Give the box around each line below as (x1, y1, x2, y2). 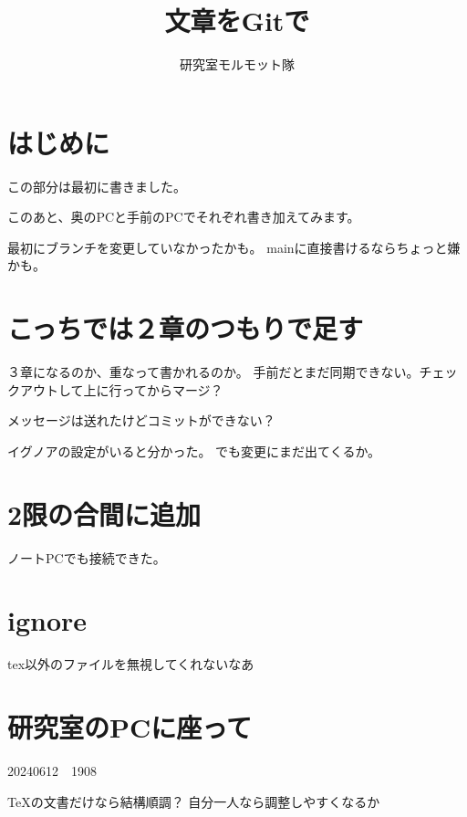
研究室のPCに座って (7, 708, 252, 746)
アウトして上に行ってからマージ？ (19, 380, 223, 399)
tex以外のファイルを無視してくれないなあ (7, 655, 254, 674)
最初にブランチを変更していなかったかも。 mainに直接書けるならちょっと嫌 (7, 237, 461, 257)
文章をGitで (164, 2, 310, 39)
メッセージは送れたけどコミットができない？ (7, 411, 275, 430)
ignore (7, 602, 88, 639)
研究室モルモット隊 (180, 55, 295, 74)
